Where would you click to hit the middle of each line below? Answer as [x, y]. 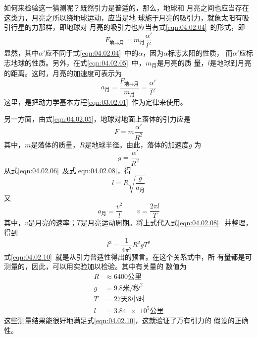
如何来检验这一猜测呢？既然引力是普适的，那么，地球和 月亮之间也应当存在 [127, 7]
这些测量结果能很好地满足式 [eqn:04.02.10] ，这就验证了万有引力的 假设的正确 [126, 320]
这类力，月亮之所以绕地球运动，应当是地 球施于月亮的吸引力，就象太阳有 [123, 17]
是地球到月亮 [231, 62]
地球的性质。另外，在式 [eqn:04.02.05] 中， [78, 62]
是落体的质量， [55, 144]
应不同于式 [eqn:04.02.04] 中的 [92, 53]
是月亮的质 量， [182, 62]
